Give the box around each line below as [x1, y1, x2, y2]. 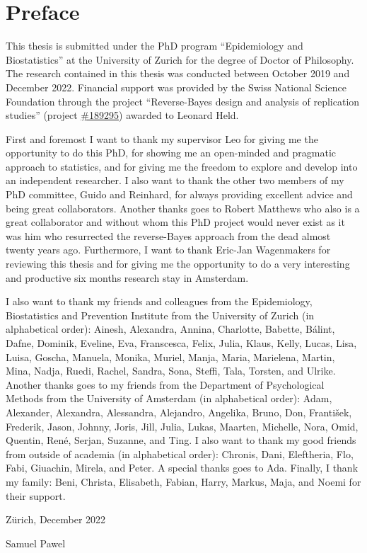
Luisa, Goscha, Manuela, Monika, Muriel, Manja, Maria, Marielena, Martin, [6, 349, 335, 364]
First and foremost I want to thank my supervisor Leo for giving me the [6, 131, 318, 146]
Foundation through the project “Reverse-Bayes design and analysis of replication [6, 93, 360, 108]
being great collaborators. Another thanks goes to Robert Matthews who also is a [6, 200, 360, 215]
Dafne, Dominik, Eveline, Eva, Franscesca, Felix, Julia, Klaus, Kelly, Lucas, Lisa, [6, 336, 357, 350]
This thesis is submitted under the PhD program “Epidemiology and [6, 38, 303, 53]
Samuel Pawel [6, 535, 66, 550]
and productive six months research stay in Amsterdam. [6, 270, 249, 285]
